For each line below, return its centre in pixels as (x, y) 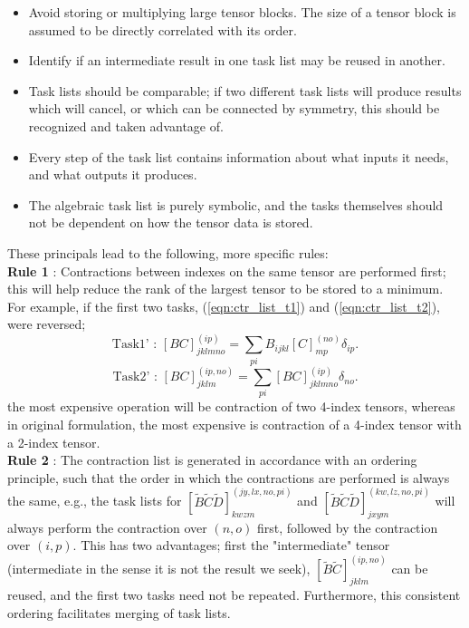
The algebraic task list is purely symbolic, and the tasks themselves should (236, 204)
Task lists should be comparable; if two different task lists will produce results (245, 90)
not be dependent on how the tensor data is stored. (171, 222)
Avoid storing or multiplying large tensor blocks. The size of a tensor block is (242, 12)
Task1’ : (134, 345)
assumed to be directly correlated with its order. (163, 29)
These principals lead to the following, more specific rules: (168, 252)
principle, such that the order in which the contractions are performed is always (229, 477)
